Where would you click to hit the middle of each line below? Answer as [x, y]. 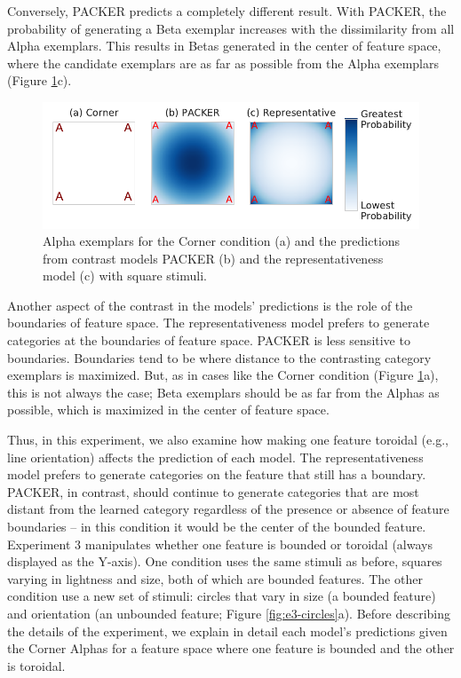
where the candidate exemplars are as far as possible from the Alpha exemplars [223, 63]
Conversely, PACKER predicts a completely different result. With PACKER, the [227, 11]
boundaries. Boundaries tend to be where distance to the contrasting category [219, 357]
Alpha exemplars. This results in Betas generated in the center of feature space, [224, 46]
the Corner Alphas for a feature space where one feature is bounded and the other [231, 648]
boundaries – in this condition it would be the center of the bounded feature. [217, 526]
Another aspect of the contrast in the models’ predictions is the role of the [210, 305]
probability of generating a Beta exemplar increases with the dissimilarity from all [231, 28]
